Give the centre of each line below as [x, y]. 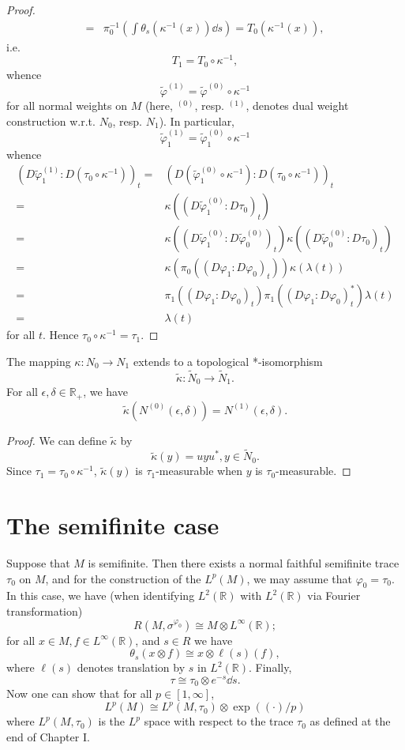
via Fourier [334, 595]
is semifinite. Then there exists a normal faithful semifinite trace [244, 563]
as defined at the [350, 721]
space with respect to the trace [219, 721]
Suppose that [38, 563]
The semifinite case [113, 525]
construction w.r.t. [51, 121]
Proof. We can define [57, 440]
